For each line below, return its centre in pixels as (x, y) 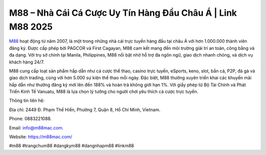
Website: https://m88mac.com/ (41, 137)
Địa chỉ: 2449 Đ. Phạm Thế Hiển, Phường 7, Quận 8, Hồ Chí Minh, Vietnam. (85, 109)
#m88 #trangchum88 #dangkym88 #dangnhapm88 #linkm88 (71, 146)
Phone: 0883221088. (30, 119)
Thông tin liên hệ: (27, 100)
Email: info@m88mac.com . (36, 127)
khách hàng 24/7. (27, 62)
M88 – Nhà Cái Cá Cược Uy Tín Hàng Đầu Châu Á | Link (123, 13)
